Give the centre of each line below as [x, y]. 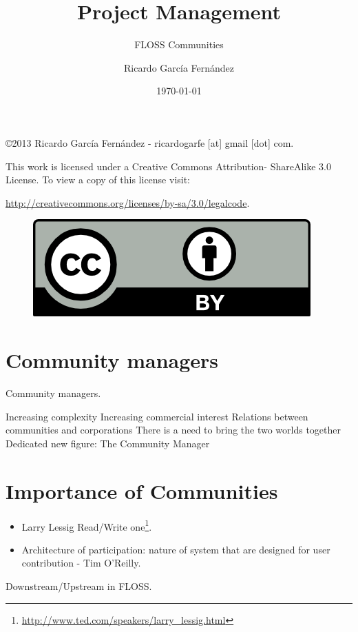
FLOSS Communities [179, 44]
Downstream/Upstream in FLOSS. [79, 585]
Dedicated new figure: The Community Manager [108, 443]
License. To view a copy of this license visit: [98, 180]
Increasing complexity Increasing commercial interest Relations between [157, 416]
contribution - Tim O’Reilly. [81, 563]
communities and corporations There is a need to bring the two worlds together [173, 430]
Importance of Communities [142, 490]
